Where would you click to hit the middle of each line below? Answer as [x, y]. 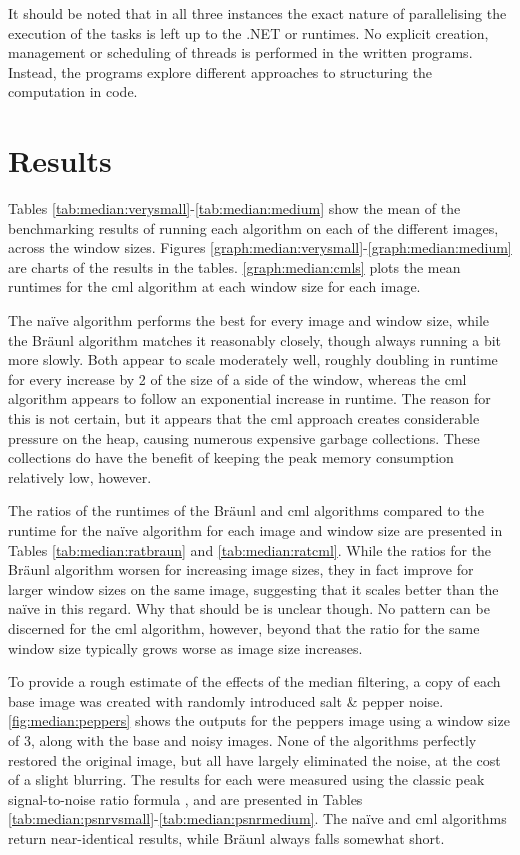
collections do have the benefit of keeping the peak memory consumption [231, 457]
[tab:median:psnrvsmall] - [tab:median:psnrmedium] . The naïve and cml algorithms [257, 818]
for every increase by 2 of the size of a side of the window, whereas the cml [237, 378]
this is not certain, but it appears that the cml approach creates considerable [244, 418]
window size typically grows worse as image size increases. [185, 647]
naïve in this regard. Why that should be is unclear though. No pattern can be [249, 608]
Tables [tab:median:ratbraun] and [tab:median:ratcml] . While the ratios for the [250, 549]
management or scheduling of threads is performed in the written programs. [240, 52]
